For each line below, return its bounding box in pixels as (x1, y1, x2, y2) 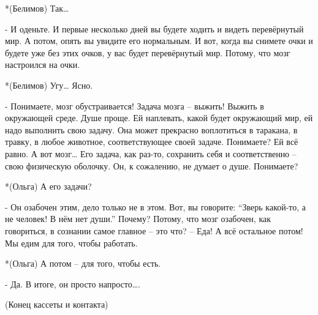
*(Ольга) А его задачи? (5, 180, 92, 193)
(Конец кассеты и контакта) (5, 298, 108, 311)
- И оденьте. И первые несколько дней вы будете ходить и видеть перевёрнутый (5, 22, 304, 35)
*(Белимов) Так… (5, 2, 69, 14)
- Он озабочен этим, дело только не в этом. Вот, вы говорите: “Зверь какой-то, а (5, 200, 306, 213)
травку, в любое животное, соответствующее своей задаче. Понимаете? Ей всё (5, 135, 298, 148)
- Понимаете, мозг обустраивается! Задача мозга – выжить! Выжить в (5, 99, 264, 112)
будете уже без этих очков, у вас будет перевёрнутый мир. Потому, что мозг (5, 46, 290, 59)
